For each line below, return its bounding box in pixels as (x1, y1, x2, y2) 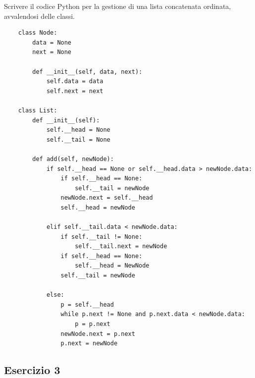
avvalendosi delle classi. (4, 10, 75, 21)
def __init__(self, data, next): (32, 68, 143, 75)
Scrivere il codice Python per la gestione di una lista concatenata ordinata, (4, 1, 231, 11)
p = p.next (75, 321, 110, 327)
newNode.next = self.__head (60, 194, 153, 202)
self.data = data (46, 78, 103, 85)
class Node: (18, 29, 57, 37)
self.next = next (46, 87, 103, 95)
